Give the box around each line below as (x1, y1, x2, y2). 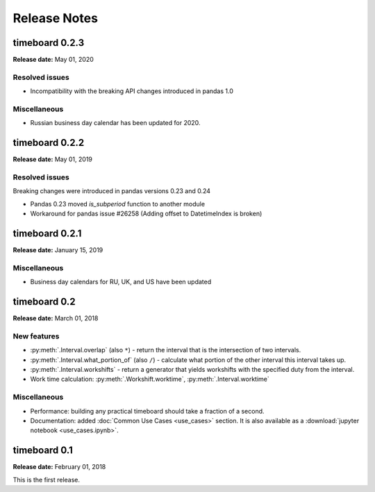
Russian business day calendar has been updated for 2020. (30, 119, 201, 127)
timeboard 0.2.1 (12, 227, 82, 239)
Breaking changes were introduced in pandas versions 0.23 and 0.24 (12, 187, 211, 195)
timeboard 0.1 (12, 445, 73, 457)
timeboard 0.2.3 (12, 37, 85, 49)
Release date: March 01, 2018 (12, 314, 99, 322)
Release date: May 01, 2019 (12, 155, 93, 163)
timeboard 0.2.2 (12, 137, 85, 149)
